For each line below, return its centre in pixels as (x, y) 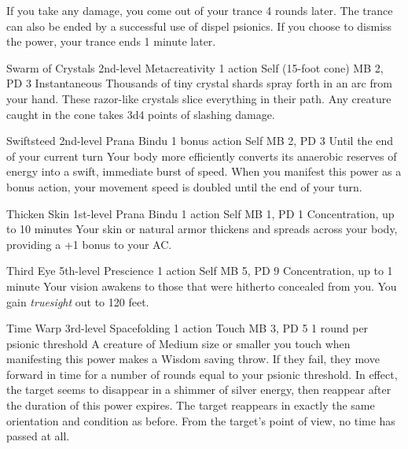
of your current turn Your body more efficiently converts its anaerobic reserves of (202, 156)
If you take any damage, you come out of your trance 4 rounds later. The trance (200, 10)
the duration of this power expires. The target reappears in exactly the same (191, 405)
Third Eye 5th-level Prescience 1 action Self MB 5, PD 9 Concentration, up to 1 (200, 271)
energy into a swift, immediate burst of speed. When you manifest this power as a (204, 171)
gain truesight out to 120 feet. (78, 301)
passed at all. (38, 436)
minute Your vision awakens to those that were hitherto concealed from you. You (202, 286)
